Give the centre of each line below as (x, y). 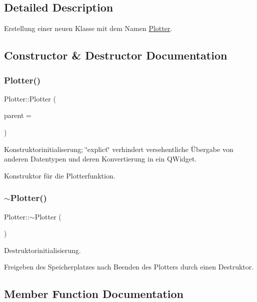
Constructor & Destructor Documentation (116, 55)
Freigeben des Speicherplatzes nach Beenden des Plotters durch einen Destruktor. (129, 267)
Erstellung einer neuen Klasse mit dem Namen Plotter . (88, 28)
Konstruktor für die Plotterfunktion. (60, 175)
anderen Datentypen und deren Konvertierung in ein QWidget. (100, 159)
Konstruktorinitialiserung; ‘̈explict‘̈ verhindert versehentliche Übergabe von (119, 149)
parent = (18, 115)
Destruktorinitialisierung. (42, 250)
